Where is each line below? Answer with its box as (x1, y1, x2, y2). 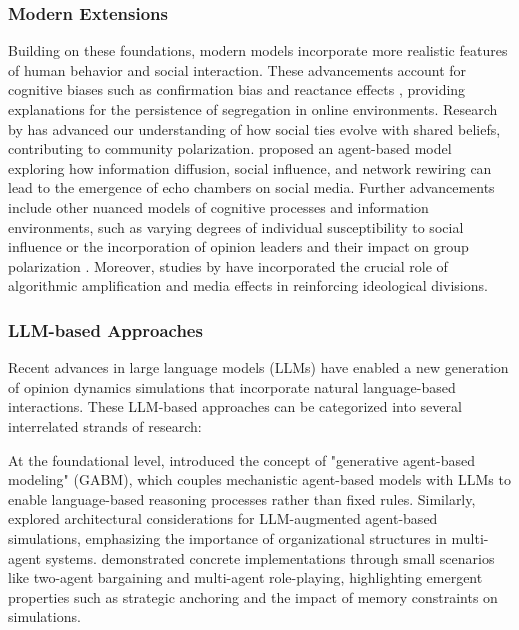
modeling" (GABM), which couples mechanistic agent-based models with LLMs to (8, 469, 511, 490)
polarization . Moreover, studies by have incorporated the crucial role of (8, 255, 448, 276)
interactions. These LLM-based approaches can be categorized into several (8, 396, 462, 417)
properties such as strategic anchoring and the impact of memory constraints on (8, 586, 498, 607)
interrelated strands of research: (8, 415, 202, 436)
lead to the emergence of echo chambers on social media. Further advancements (8, 177, 495, 198)
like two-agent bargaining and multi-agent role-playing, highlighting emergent (8, 567, 483, 588)
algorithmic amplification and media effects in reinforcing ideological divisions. (8, 275, 488, 296)
